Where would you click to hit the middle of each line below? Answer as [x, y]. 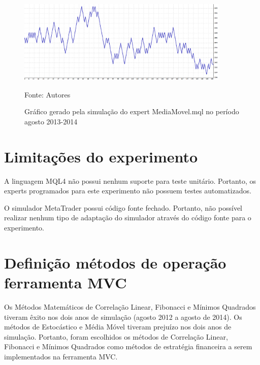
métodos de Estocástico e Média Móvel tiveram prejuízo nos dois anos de [118, 327]
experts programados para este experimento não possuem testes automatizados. [128, 191]
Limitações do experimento [101, 156]
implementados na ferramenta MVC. [61, 356]
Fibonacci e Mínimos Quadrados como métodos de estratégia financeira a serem [128, 346]
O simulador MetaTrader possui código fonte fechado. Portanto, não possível [123, 207]
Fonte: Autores [47, 94]
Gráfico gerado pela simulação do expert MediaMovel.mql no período [132, 111]
